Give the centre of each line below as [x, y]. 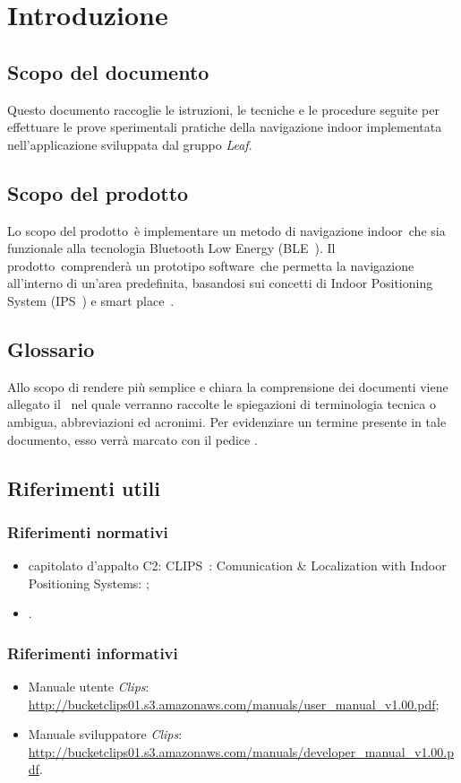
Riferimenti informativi [93, 652]
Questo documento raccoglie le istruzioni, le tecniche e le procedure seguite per [223, 109]
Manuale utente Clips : [89, 687]
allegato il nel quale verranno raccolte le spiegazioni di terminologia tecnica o [222, 404]
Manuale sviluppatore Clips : [105, 734]
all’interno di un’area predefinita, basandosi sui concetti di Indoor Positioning [220, 283]
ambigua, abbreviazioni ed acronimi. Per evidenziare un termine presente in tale [227, 421]
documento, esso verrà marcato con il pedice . [132, 439]
